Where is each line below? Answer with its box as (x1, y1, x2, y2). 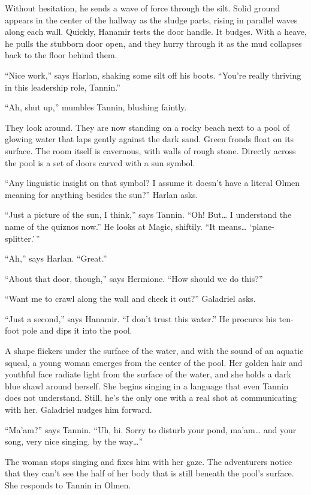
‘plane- (249, 220, 274, 232)
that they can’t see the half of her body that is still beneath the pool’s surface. (5, 467, 294, 479)
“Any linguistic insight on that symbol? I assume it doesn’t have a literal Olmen (5, 176, 300, 189)
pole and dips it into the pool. (22, 324, 132, 337)
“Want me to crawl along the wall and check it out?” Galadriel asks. (5, 292, 256, 305)
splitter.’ (5, 232, 35, 244)
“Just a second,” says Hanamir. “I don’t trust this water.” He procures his (5, 312, 276, 325)
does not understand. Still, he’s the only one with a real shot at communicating (5, 391, 297, 404)
